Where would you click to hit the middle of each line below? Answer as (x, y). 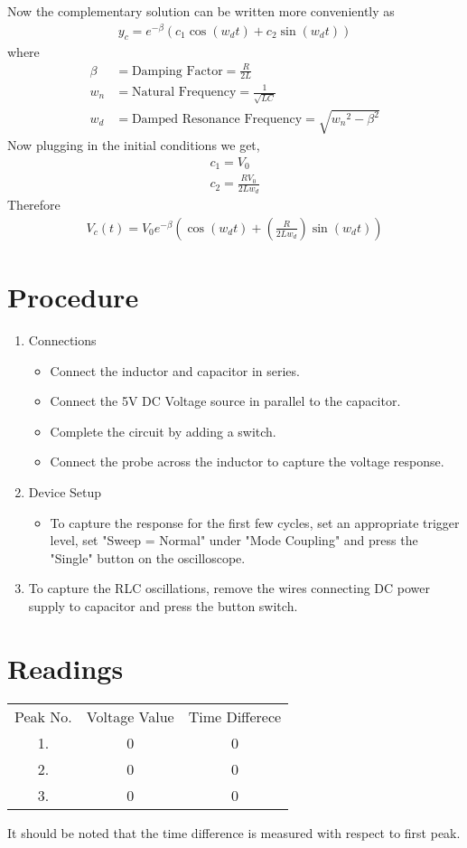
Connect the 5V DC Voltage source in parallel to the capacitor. (225, 401)
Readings (65, 668)
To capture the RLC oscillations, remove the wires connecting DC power (229, 588)
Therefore (34, 205)
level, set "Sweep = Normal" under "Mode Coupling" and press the (234, 540)
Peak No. (43, 716)
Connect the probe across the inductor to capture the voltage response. (247, 462)
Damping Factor (177, 71)
